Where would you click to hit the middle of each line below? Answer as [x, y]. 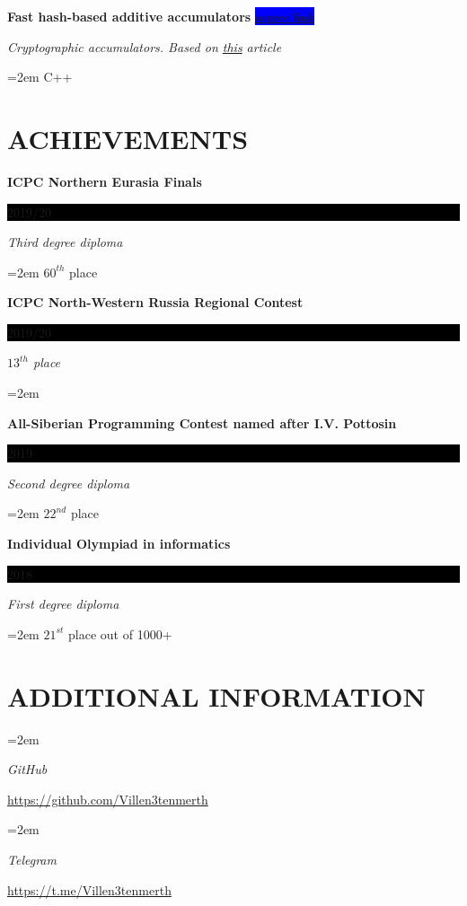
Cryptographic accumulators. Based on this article [145, 46]
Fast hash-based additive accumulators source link [161, 16]
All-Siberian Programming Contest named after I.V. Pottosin [202, 422]
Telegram [32, 859]
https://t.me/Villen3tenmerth [89, 889]
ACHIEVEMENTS [128, 138]
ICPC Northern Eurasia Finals [105, 181]
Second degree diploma [69, 483]
